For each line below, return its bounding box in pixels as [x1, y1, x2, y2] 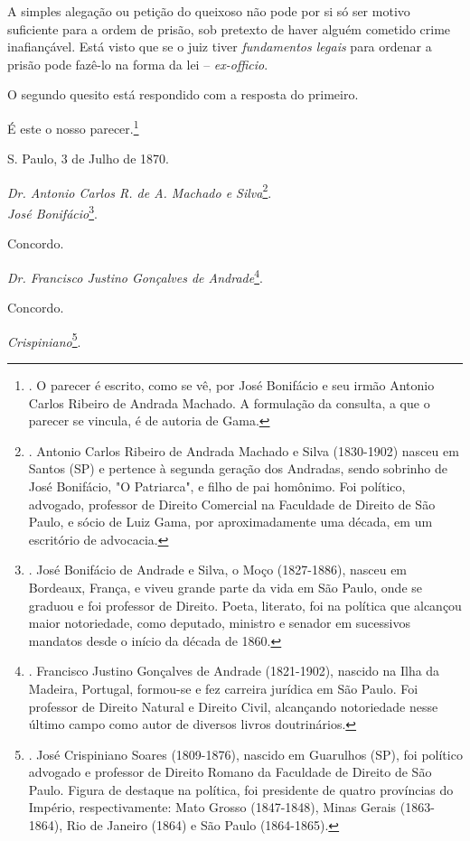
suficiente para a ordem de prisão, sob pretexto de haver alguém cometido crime [7, 19, 451, 38]
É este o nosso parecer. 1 [7, 116, 139, 137]
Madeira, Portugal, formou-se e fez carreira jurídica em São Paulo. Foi [28, 678, 418, 697]
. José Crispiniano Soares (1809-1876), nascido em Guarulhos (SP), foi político [28, 744, 463, 763]
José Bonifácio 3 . [7, 201, 98, 222]
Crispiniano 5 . [7, 329, 81, 350]
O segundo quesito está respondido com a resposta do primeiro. [7, 85, 359, 104]
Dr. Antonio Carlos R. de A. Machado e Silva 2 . [7, 180, 272, 201]
